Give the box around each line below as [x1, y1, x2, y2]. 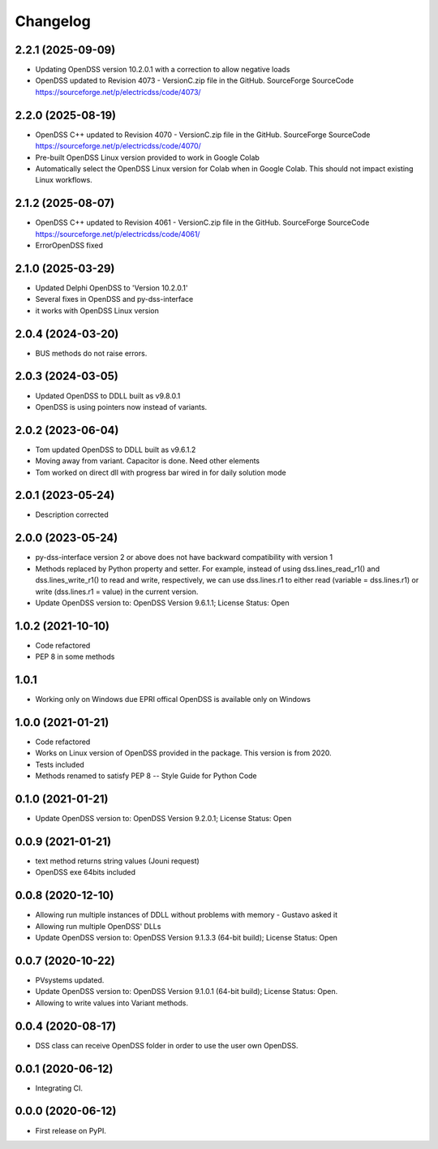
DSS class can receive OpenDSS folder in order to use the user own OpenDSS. [35, 1040, 298, 1050]
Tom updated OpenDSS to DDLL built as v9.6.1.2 [35, 445, 196, 454]
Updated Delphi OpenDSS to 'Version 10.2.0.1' [35, 282, 188, 292]
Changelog [15, 12, 91, 30]
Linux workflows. [35, 175, 92, 185]
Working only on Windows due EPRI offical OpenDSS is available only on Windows [35, 695, 311, 704]
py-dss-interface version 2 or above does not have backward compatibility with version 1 [35, 553, 333, 562]
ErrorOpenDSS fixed [35, 240, 103, 250]
